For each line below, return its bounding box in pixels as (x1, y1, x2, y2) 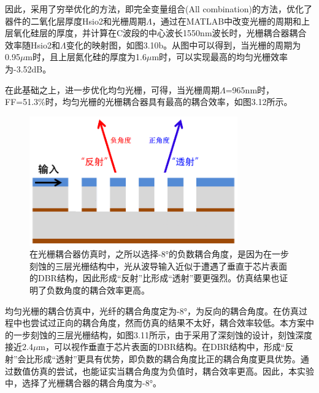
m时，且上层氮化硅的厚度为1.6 (25, 50, 147, 63)
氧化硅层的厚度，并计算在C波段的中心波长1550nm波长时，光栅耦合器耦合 (13, 26, 307, 39)
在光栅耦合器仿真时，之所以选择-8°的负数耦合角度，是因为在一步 (29, 247, 289, 260)
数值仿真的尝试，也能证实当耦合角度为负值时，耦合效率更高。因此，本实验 (13, 364, 314, 377)
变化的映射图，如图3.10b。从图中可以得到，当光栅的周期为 (66, 38, 301, 51)
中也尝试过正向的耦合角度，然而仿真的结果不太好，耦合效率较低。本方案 (13, 316, 306, 329)
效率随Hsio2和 (5, 38, 60, 51)
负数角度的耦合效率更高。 (46, 283, 150, 296)
